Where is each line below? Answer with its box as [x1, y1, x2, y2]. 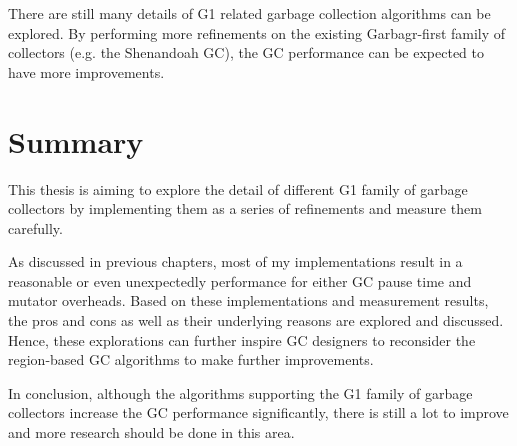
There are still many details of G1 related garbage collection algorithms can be [8, 3, 491, 23]
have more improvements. [8, 61, 165, 82]
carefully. [8, 217, 63, 238]
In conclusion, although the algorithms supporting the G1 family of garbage [8, 382, 473, 403]
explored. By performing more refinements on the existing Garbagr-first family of [8, 22, 506, 43]
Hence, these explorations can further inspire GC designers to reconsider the [8, 329, 476, 350]
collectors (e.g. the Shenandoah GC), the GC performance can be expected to [8, 42, 484, 63]
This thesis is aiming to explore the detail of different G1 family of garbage [8, 178, 468, 199]
